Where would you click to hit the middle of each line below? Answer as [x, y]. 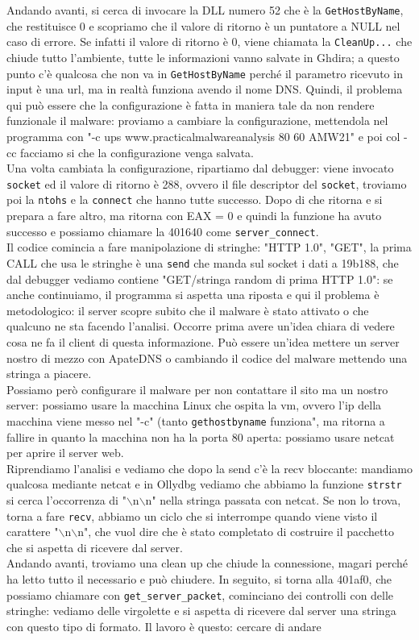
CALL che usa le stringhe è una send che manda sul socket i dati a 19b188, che [203, 262]
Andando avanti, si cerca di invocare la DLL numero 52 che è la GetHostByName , [205, 10]
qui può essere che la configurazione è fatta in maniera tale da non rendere [191, 104]
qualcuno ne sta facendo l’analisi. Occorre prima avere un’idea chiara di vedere [201, 326]
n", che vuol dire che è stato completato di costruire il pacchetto [236, 532]
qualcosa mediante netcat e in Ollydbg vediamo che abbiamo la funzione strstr [204, 484]
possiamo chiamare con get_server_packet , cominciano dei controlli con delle [200, 594]
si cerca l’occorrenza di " [66, 499]
